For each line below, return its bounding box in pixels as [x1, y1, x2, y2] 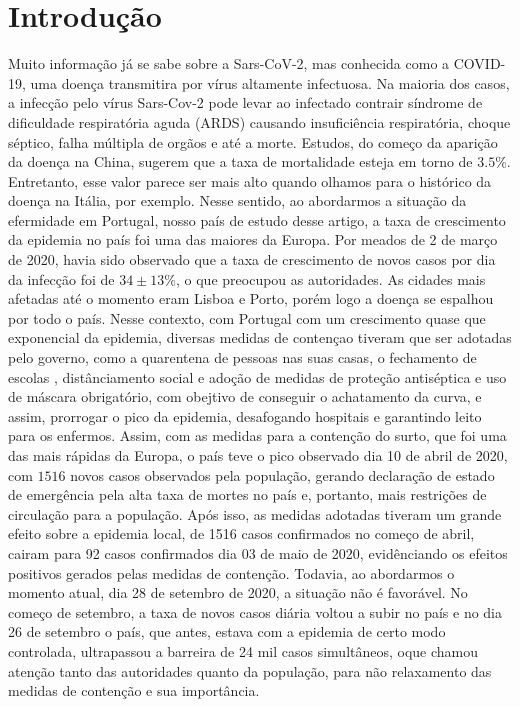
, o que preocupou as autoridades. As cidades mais [176, 268, 486, 289]
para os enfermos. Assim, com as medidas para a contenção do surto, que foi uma [8, 425, 507, 446]
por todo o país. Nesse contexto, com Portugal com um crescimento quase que [8, 307, 486, 328]
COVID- [453, 53, 506, 74]
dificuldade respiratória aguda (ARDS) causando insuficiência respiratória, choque [8, 111, 511, 132]
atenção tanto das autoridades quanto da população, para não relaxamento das [8, 660, 492, 681]
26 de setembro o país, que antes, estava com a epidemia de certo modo [8, 621, 446, 642]
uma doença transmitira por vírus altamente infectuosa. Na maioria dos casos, [30, 72, 510, 93]
